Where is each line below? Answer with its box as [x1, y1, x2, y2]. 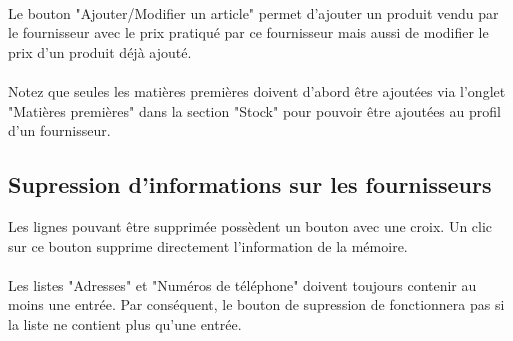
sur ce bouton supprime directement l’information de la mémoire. [8, 235, 408, 256]
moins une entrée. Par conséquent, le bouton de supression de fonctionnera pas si [8, 294, 505, 315]
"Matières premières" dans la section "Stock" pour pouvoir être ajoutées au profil [8, 100, 501, 121]
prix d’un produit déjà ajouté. [8, 41, 192, 62]
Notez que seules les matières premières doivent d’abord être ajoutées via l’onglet [8, 80, 506, 101]
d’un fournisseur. [8, 120, 111, 141]
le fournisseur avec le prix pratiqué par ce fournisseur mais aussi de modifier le [8, 22, 489, 43]
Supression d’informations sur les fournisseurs [8, 169, 492, 200]
